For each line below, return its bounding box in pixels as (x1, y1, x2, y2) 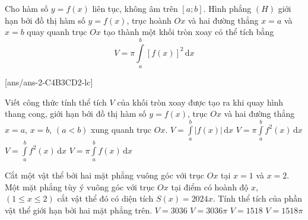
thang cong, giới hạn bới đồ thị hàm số (5, 107, 147, 120)
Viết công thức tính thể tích (5, 95, 107, 108)
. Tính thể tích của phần (212, 192, 303, 205)
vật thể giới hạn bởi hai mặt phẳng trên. (5, 203, 153, 216)
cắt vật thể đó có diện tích (57, 192, 154, 205)
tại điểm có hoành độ (171, 180, 249, 193)
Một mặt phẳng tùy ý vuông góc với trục (5, 180, 155, 193)
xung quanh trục (91, 123, 152, 135)
